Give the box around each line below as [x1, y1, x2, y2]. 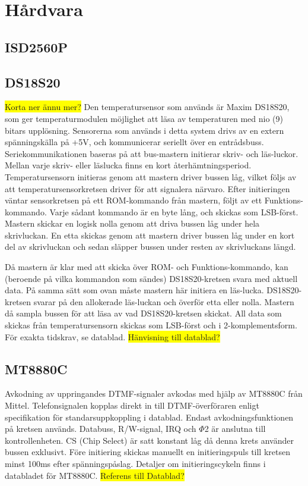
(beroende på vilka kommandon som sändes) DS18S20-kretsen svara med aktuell [5, 272, 298, 284]
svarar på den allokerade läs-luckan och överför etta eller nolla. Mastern [33, 295, 294, 308]
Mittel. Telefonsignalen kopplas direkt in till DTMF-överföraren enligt [5, 399, 259, 412]
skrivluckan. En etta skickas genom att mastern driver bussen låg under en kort [5, 228, 295, 241]
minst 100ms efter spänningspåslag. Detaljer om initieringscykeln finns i [5, 457, 266, 469]
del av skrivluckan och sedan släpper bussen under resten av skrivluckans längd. [5, 240, 296, 253]
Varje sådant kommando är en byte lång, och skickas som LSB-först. [49, 205, 299, 218]
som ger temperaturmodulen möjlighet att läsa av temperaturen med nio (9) [5, 112, 283, 124]
